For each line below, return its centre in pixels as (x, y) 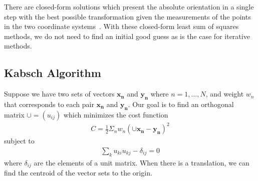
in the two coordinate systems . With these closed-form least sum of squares (121, 26)
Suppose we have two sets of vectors (59, 94)
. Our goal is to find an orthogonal (181, 104)
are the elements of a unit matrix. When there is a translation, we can (142, 162)
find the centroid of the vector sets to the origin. (78, 173)
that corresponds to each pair (49, 104)
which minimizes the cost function (116, 114)
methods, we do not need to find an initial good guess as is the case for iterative (127, 36)
